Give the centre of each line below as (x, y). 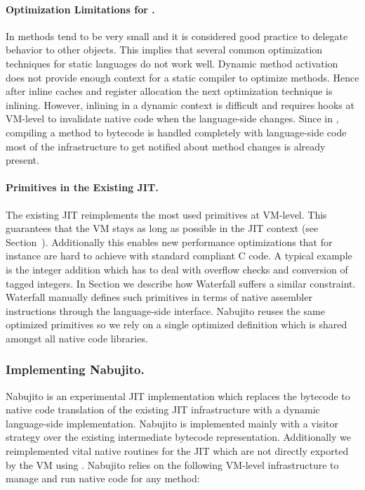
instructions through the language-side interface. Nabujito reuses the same (165, 310)
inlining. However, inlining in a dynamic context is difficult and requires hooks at (180, 104)
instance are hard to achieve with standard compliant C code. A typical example (179, 256)
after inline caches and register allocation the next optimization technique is (169, 91)
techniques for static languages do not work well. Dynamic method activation (172, 63)
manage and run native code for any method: (103, 478)
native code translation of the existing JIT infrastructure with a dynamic (163, 410)
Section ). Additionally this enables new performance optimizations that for (169, 241)
